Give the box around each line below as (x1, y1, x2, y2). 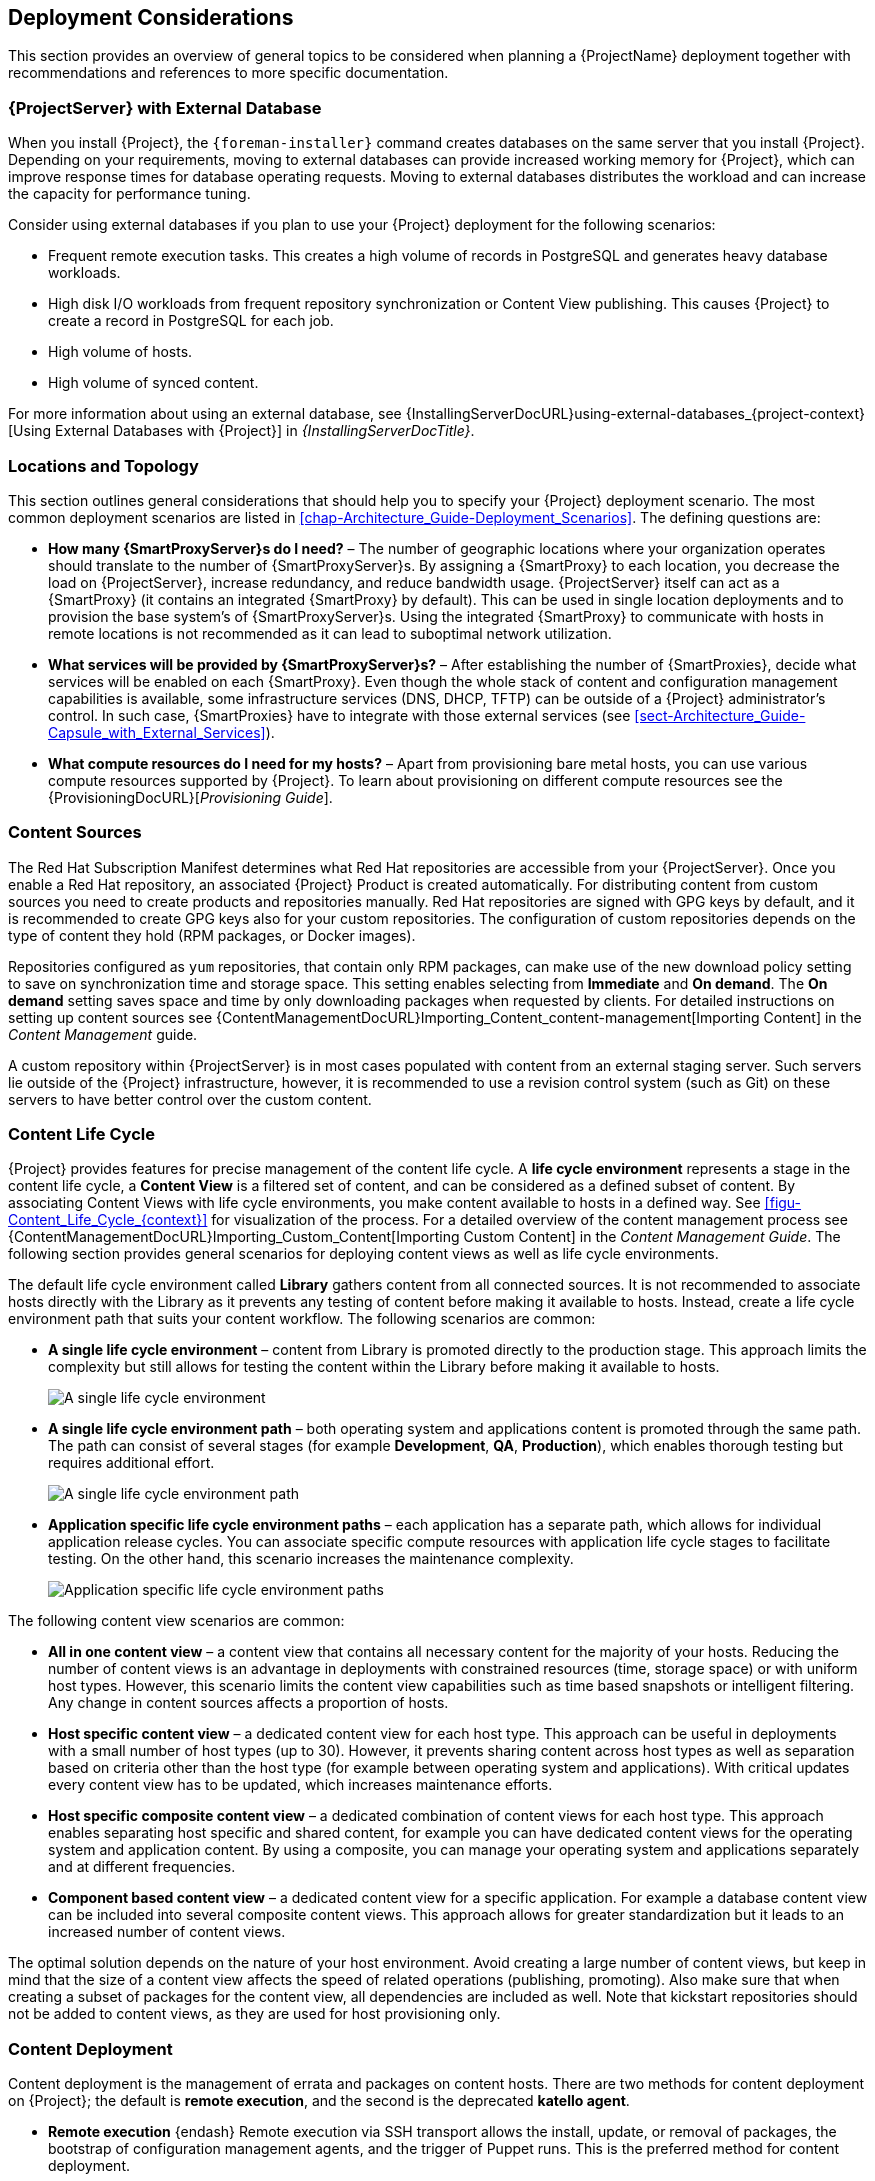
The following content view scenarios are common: (8, 1612, 345, 1630)
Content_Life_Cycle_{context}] (8, 1211, 208, 1229)
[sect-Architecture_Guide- (634, 706, 806, 724)
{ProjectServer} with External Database (8, 97, 322, 118)
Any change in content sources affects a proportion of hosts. (48, 1694, 449, 1712)
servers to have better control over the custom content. (8, 1090, 372, 1108)
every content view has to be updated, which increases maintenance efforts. (48, 1776, 553, 1794)
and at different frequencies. (48, 1858, 236, 1876)
